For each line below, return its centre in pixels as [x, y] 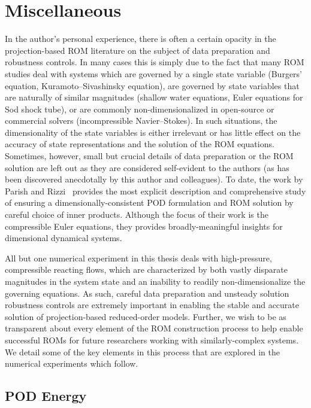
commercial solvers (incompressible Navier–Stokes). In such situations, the [141, 121]
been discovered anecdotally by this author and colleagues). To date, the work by [154, 179]
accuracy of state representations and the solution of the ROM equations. [140, 144]
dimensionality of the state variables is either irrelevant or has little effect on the [153, 132]
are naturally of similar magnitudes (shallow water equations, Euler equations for [154, 97]
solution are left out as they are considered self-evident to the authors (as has [147, 167]
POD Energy [46, 396]
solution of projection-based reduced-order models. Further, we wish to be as [146, 316]
